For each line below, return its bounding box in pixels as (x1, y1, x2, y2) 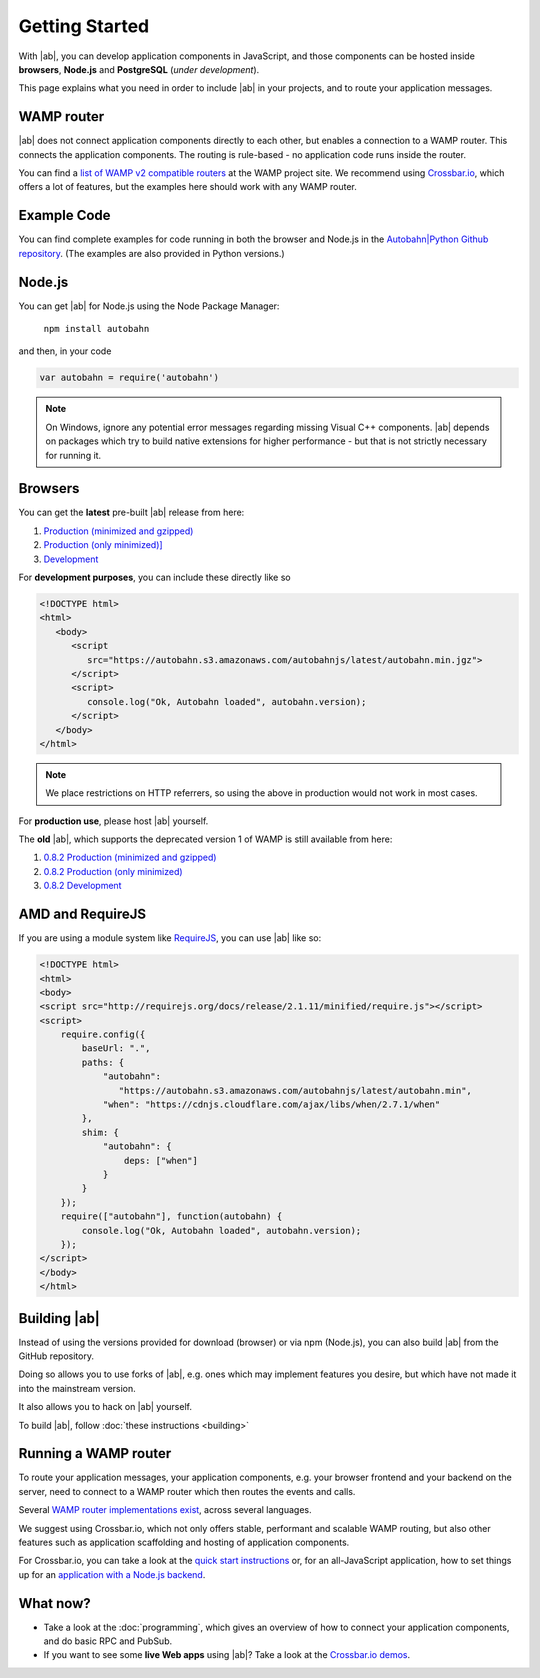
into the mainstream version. (18, 1382, 137, 1394)
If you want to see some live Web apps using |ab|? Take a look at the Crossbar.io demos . (43, 1649, 411, 1661)
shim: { (81, 1126, 120, 1138)
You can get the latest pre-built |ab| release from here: (18, 506, 245, 519)
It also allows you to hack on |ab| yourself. (18, 1401, 192, 1413)
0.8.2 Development (43, 880, 122, 892)
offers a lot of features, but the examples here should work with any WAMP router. (18, 181, 357, 193)
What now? (18, 1595, 91, 1612)
